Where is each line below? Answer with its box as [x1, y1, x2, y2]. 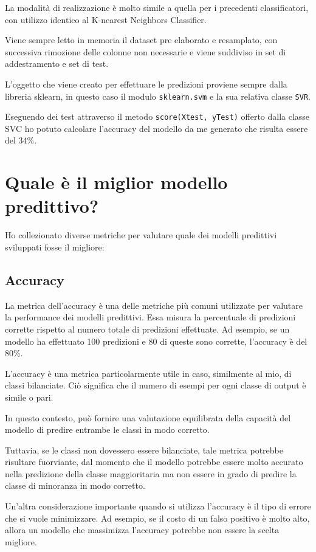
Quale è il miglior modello [5, 170, 228, 195]
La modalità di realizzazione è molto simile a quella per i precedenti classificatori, [5, 1, 309, 13]
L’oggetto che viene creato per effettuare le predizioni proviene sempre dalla [5, 77, 287, 90]
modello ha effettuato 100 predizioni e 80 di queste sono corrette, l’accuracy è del [5, 334, 307, 347]
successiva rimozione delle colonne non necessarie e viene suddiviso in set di [5, 45, 286, 58]
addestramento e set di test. [5, 57, 109, 70]
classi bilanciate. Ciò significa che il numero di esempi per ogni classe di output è [5, 379, 306, 392]
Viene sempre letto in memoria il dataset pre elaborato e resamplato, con [5, 33, 278, 46]
